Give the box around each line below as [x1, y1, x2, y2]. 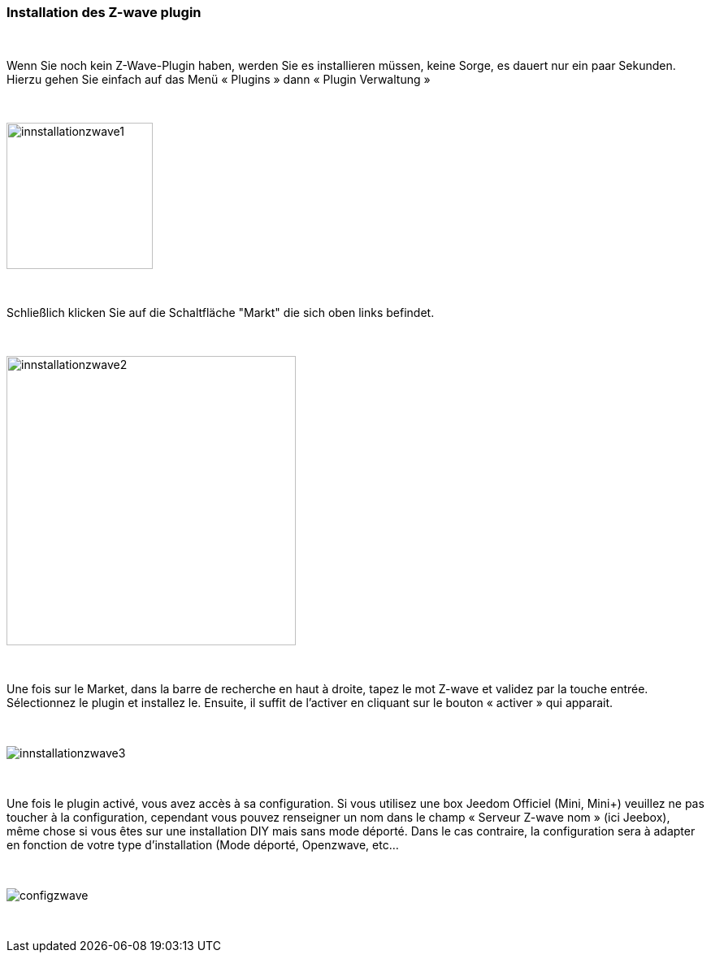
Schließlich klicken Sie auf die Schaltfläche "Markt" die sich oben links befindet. [7, 306, 435, 320]
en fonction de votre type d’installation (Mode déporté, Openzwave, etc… [7, 838, 399, 853]
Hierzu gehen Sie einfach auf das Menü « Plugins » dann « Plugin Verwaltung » [7, 72, 431, 87]
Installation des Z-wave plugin [7, 4, 202, 20]
